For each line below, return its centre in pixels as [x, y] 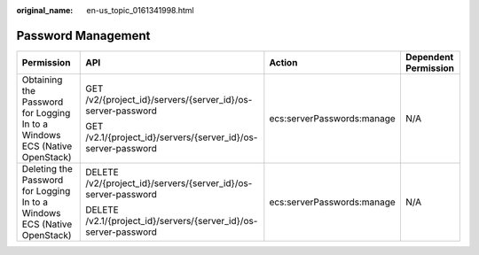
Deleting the [47, 168]
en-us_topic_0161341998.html [140, 10]
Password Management [83, 35]
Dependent [429, 57]
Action [283, 62]
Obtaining [42, 80]
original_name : [45, 10]
